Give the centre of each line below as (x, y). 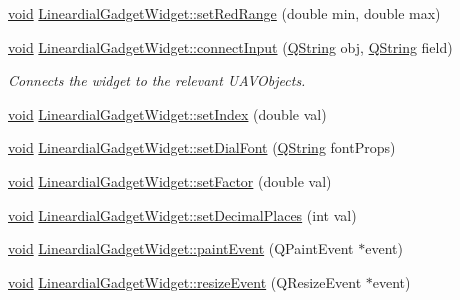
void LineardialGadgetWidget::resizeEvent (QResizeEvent (185, 281)
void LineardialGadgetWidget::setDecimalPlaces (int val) (182, 214)
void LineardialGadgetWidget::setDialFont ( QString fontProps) (202, 147)
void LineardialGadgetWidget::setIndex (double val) (167, 113)
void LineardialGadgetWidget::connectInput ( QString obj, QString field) (230, 46)
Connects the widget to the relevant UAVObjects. (157, 80)
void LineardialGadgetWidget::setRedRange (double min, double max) (224, 13)
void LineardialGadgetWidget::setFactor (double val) (170, 180)
